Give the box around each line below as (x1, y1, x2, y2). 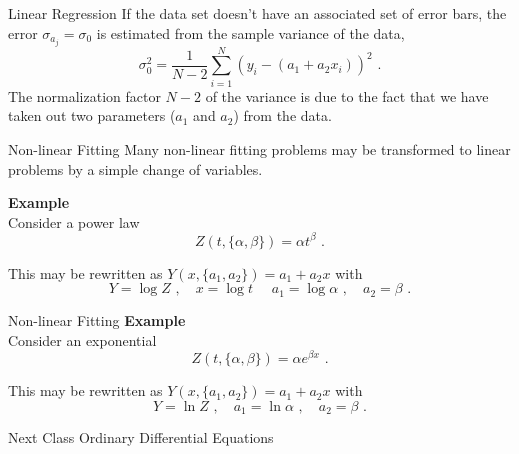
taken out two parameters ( (8, 105, 176, 126)
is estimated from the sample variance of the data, (96, 22, 405, 43)
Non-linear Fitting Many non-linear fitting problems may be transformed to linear (8, 139, 511, 159)
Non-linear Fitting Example (8, 309, 186, 330)
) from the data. (233, 105, 332, 126)
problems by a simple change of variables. (8, 158, 263, 179)
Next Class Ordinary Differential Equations (8, 427, 274, 448)
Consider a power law (8, 211, 140, 232)
